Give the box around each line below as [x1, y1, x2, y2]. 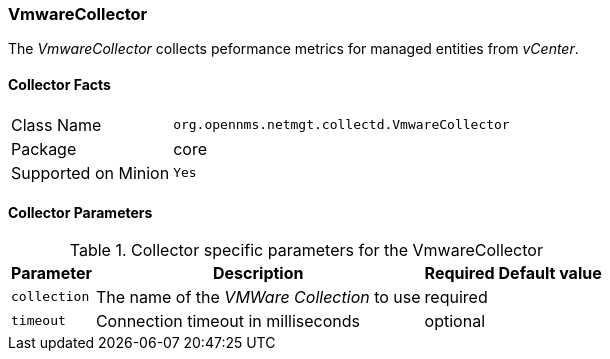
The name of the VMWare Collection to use [95, 286, 421, 307]
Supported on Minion [11, 162, 170, 183]
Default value [498, 262, 602, 283]
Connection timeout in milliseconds [95, 310, 361, 331]
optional [424, 310, 485, 331]
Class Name [11, 114, 102, 135]
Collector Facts [8, 75, 111, 93]
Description [213, 262, 304, 283]
